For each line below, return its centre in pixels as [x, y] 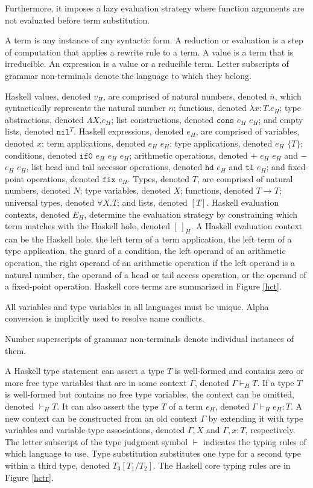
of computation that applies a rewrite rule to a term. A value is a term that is [149, 52]
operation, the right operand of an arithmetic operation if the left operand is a [150, 263]
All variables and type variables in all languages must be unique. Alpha [137, 306]
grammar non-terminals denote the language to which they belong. [128, 75]
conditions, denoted [41, 155]
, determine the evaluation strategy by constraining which [191, 214]
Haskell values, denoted [48, 96]
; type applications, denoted [221, 143]
